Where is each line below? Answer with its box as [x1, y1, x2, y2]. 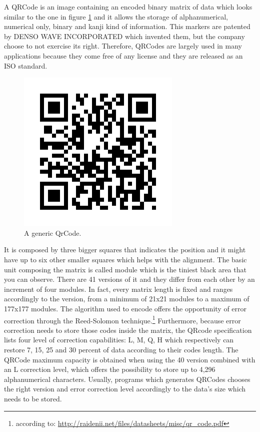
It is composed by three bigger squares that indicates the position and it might [4, 244, 246, 255]
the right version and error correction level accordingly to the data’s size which [4, 383, 246, 394]
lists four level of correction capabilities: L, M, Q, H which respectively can [4, 334, 234, 345]
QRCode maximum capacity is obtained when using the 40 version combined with [4, 354, 255, 364]
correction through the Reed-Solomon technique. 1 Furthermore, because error [4, 313, 241, 325]
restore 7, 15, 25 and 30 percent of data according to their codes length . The [4, 344, 238, 354]
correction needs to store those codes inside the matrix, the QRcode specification [4, 324, 252, 335]
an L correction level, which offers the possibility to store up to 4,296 [4, 364, 215, 374]
